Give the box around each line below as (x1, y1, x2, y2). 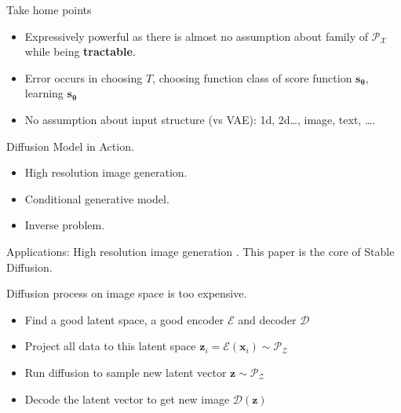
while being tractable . (24, 43, 136, 60)
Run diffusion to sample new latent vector (24, 364, 227, 380)
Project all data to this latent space (24, 338, 196, 354)
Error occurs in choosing (24, 69, 143, 86)
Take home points (6, 2, 92, 17)
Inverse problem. (24, 217, 105, 233)
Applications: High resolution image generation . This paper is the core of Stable (6, 243, 395, 259)
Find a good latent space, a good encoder (24, 311, 224, 327)
